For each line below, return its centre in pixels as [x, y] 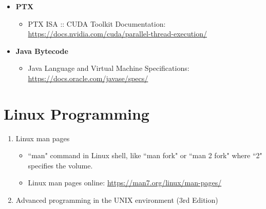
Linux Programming [77, 113]
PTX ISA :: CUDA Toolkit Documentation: [97, 23]
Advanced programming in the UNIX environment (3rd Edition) [117, 200]
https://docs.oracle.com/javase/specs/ [88, 78]
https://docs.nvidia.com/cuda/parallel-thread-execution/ [117, 34]
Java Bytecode [42, 51]
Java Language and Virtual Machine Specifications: [109, 68]
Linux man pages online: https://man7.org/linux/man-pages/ [125, 183]
